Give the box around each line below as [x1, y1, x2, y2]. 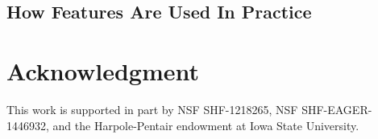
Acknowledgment [6, 54, 199, 87]
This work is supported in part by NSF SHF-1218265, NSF [6, 100, 298, 117]
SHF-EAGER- [301, 100, 372, 117]
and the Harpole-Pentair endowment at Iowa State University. [52, 117, 359, 133]
